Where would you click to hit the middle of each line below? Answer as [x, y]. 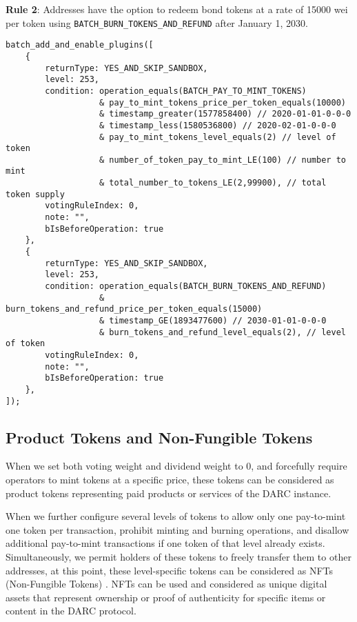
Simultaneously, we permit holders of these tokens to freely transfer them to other [178, 557]
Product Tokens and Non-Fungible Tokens [159, 437]
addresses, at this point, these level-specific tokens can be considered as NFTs [170, 570]
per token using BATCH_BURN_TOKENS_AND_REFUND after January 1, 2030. [157, 22]
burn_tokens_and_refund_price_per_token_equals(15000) [134, 309]
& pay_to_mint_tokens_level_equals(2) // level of [218, 137]
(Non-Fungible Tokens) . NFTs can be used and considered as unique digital [166, 584]
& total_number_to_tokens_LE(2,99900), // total [213, 183]
